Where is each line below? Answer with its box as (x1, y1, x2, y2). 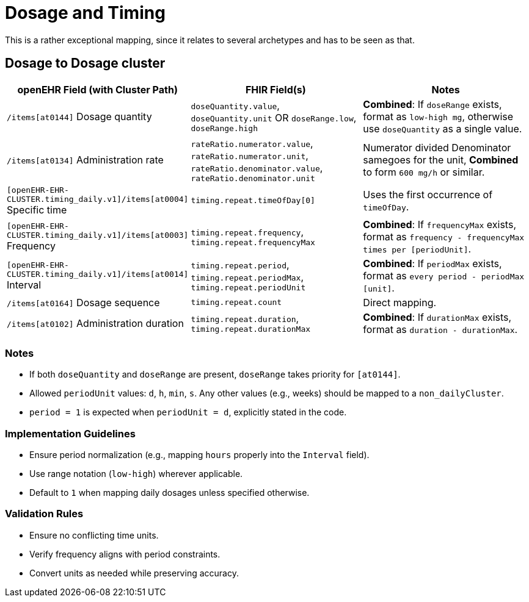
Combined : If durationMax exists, (363, 310, 512, 323)
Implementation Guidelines (5, 427, 136, 440)
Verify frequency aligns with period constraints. (29, 548, 221, 559)
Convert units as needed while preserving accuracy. (29, 567, 239, 578)
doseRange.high (191, 124, 258, 134)
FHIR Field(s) (245, 83, 306, 96)
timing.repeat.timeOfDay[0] (191, 196, 315, 206)
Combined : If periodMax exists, (363, 257, 502, 270)
